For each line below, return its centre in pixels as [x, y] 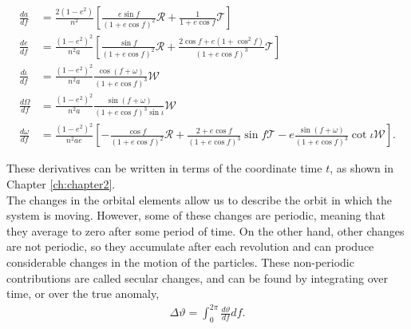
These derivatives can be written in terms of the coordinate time [164, 168]
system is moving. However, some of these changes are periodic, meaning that [196, 215]
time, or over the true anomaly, [83, 293]
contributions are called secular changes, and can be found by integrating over [198, 277]
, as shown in [362, 168]
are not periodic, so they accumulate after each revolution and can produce [190, 246]
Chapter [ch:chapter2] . [61, 184]
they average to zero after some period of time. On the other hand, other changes [205, 230]
